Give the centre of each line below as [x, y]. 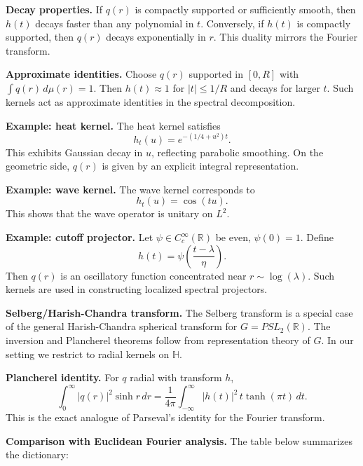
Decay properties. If [54, 9]
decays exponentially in [156, 37]
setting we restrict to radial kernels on [88, 354]
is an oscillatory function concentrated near [153, 275]
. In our [337, 340]
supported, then [40, 37]
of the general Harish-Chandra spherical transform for [122, 326]
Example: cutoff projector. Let [80, 237]
